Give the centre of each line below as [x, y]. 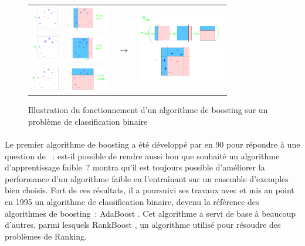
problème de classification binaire [88, 121]
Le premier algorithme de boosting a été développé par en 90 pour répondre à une [152, 144]
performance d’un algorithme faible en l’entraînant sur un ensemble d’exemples [147, 178]
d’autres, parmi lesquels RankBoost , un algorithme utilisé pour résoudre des [143, 225]
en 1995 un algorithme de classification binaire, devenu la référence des [132, 201]
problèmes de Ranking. [46, 236]
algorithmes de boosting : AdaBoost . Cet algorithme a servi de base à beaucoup [150, 213]
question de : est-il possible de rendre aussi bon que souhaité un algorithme [142, 156]
